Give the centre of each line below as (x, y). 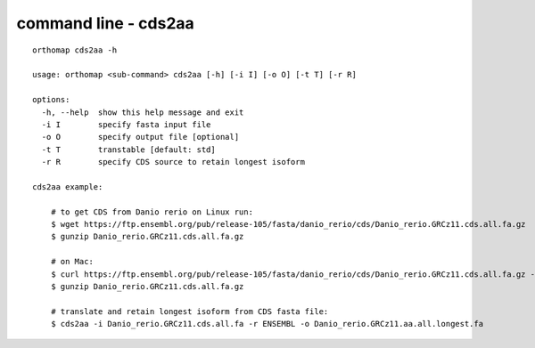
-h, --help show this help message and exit (143, 112)
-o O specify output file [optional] (140, 137)
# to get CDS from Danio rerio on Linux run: (152, 212)
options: (51, 100)
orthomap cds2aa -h (75, 50)
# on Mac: (72, 262)
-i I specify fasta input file (126, 124)
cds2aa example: (68, 186)
